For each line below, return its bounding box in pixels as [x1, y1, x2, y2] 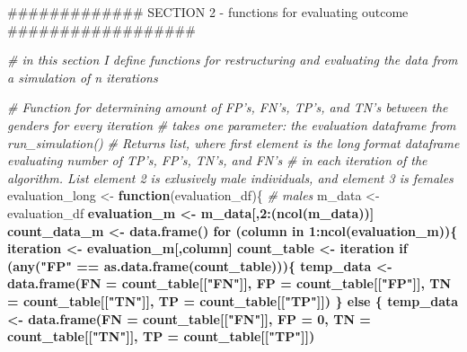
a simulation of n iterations [7, 67, 158, 86]
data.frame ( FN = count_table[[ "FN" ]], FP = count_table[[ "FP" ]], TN [7, 274, 452, 293]
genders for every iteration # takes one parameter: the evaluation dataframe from [7, 115, 456, 134]
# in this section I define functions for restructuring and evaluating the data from [7, 50, 458, 69]
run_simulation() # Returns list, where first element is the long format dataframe [7, 133, 460, 152]
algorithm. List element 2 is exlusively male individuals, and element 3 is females [7, 168, 454, 187]
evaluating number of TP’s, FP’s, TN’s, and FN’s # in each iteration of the [7, 151, 427, 170]
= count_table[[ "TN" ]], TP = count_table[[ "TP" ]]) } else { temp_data [7, 291, 459, 310]
